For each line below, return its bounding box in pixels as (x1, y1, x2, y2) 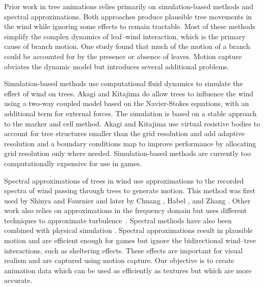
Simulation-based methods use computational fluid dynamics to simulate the (4, 78, 243, 89)
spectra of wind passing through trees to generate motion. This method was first (4, 185, 256, 196)
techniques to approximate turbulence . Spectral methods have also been (4, 215, 232, 225)
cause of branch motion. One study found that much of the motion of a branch (4, 41, 250, 51)
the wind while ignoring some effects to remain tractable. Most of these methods (4, 21, 255, 32)
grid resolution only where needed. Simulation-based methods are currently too (4, 148, 251, 159)
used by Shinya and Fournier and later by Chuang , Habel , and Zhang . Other (4, 195, 251, 205)
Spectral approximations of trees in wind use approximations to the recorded (4, 175, 244, 186)
